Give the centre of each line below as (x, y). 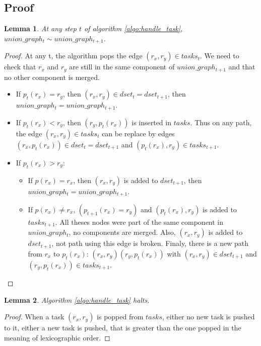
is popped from (120, 317)
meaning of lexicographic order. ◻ (57, 337)
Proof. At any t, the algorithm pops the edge (73, 56)
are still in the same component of (122, 67)
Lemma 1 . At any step (40, 28)
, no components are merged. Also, (122, 232)
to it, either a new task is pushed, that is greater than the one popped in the (123, 328)
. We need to (219, 56)
